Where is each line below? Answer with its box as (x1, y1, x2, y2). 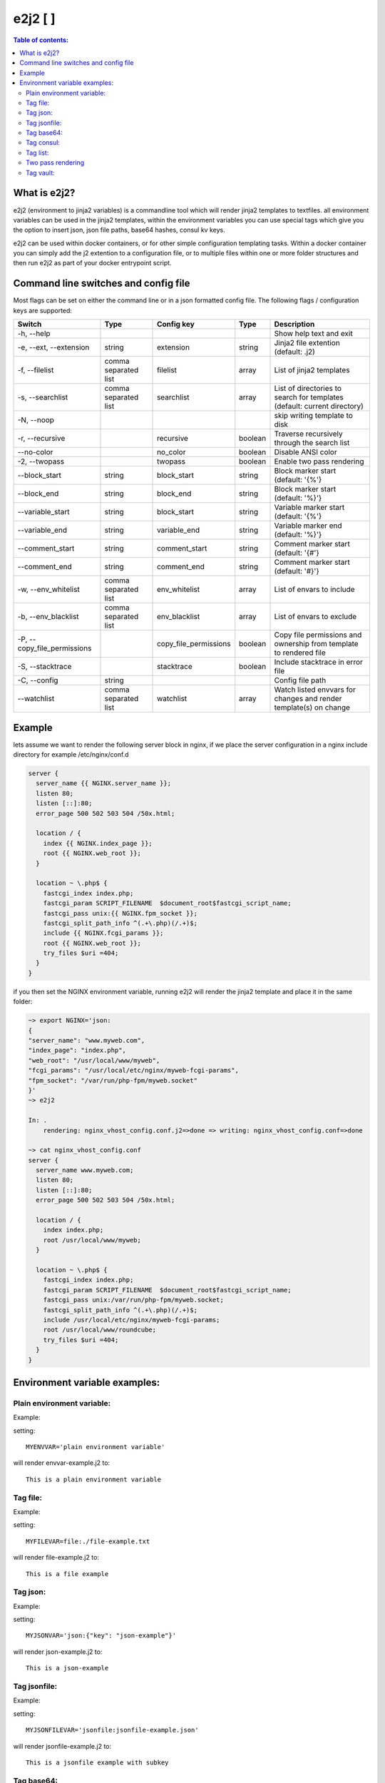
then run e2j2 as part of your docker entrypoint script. (13, 259, 172, 267)
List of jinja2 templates (274, 365, 350, 375)
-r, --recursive (17, 434, 66, 444)
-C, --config (17, 675, 58, 685)
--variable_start (17, 507, 70, 517)
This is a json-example (26, 1664, 109, 1672)
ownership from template (274, 639, 359, 649)
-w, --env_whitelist (17, 585, 80, 595)
